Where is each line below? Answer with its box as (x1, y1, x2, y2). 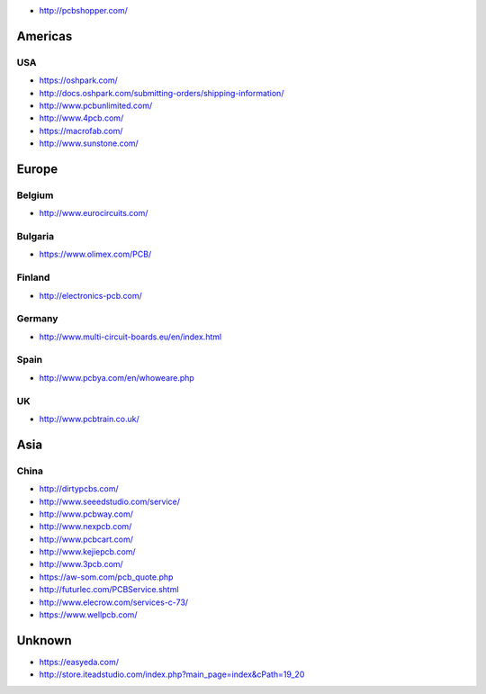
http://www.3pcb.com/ (39, 559, 123, 570)
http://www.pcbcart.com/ (39, 534, 134, 545)
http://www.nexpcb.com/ (39, 521, 132, 532)
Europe (16, 161, 58, 176)
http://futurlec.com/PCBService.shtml (39, 584, 179, 595)
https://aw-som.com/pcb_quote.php (39, 572, 174, 582)
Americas (16, 28, 73, 44)
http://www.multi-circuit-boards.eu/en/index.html (39, 331, 222, 342)
